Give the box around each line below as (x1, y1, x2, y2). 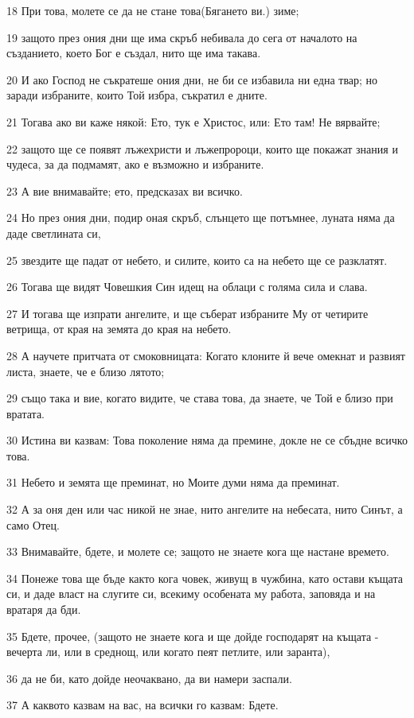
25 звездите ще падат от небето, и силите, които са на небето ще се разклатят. (6, 251, 388, 268)
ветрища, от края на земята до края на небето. (6, 320, 232, 337)
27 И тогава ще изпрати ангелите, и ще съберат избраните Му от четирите (6, 305, 369, 321)
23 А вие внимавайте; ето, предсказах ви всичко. (6, 182, 243, 199)
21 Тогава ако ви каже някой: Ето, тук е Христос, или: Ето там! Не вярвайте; (6, 113, 381, 130)
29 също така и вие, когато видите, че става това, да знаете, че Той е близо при (6, 390, 393, 406)
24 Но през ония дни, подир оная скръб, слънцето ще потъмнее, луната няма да (6, 209, 395, 226)
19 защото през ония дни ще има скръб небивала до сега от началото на (6, 29, 357, 45)
